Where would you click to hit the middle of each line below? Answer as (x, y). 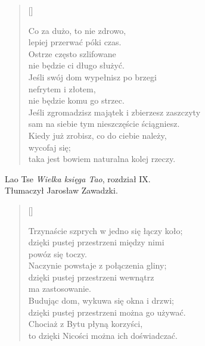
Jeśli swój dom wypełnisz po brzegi (92, 77)
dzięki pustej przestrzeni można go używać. (107, 312)
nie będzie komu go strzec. (76, 100)
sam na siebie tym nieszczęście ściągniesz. (104, 124)
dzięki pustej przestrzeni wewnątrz (91, 277)
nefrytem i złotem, (62, 88)
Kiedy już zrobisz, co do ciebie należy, (97, 135)
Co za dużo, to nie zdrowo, (77, 30)
